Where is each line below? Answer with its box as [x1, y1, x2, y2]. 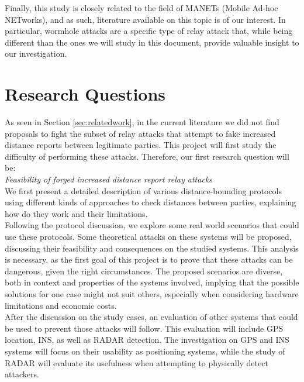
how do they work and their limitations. [5, 207, 148, 219]
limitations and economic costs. [5, 299, 117, 311]
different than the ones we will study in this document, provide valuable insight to [5, 36, 299, 48]
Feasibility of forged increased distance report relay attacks [5, 173, 213, 185]
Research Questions [5, 82, 166, 106]
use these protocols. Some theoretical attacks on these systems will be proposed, [5, 230, 292, 243]
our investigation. [5, 47, 67, 60]
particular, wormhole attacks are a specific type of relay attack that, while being [5, 25, 293, 37]
